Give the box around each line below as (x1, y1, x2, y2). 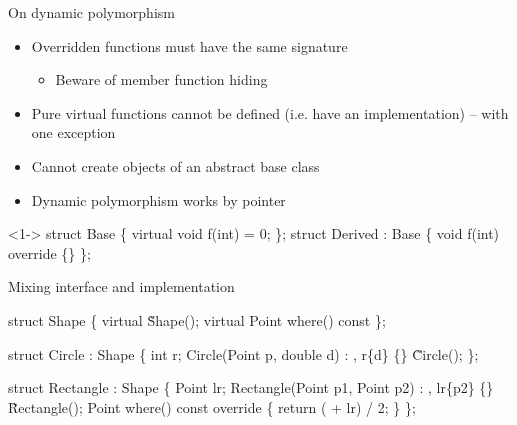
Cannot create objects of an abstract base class (31, 155, 320, 176)
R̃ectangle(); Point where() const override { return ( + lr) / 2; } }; (8, 396, 416, 417)
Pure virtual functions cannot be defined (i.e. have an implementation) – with (31, 102, 509, 123)
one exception (31, 122, 116, 143)
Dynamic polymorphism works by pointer (31, 189, 286, 210)
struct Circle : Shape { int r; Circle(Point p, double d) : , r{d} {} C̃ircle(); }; (8, 343, 479, 364)
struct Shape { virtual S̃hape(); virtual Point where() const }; (8, 309, 386, 330)
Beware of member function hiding (55, 69, 268, 90)
